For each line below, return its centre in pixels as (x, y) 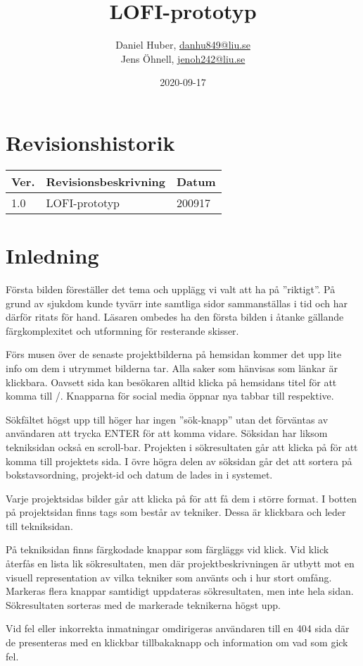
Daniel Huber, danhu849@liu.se (183, 45)
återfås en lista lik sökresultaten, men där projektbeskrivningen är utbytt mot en (180, 563)
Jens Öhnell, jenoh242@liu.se (183, 58)
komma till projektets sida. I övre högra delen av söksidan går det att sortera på (179, 461)
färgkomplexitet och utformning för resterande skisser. (122, 330)
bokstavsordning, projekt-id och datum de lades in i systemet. (139, 475)
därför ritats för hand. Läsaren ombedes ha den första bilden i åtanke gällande (175, 317)
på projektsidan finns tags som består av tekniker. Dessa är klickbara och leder (176, 512)
